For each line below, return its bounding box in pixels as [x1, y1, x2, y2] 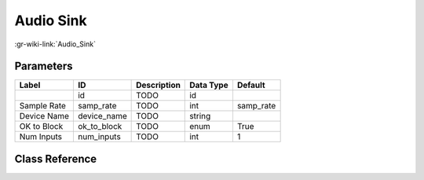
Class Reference [14, 152, 97, 165]
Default [236, 79, 266, 90]
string [189, 111, 211, 122]
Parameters [14, 60, 73, 73]
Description [136, 79, 181, 90]
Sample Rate [19, 101, 67, 112]
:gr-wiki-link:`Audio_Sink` [14, 39, 96, 49]
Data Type [189, 79, 228, 90]
